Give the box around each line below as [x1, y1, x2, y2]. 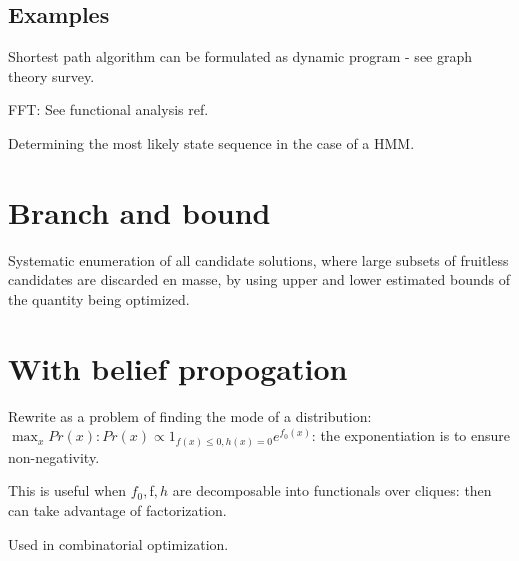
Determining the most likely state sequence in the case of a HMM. [8, 132, 415, 153]
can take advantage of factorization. [8, 499, 227, 520]
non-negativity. [8, 446, 100, 467]
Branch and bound [8, 191, 271, 232]
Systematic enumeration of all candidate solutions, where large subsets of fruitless [8, 249, 509, 270]
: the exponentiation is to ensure [311, 425, 511, 446]
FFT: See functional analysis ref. [8, 99, 209, 120]
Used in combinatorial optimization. [8, 533, 229, 554]
